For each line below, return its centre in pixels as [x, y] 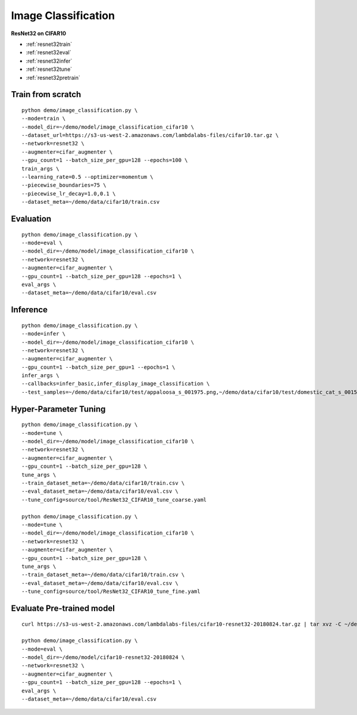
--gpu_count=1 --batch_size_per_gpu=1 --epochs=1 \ [98, 367]
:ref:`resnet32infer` [49, 61]
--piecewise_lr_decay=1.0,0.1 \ [69, 193]
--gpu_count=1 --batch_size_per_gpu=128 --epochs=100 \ [105, 160]
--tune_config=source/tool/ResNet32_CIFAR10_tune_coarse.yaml [114, 500]
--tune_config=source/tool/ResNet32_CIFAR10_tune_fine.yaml [111, 592]
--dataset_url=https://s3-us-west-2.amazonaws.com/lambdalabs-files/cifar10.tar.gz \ [150, 135]
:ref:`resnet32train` [49, 44]
